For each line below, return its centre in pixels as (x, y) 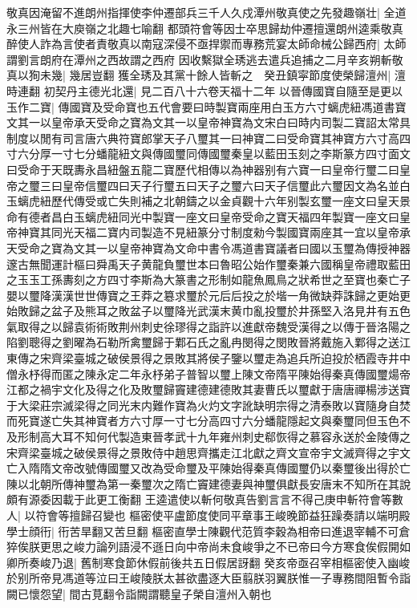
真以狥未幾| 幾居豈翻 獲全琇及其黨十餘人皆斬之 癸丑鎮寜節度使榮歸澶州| (199, 75)
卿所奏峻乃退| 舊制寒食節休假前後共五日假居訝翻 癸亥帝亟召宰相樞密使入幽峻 (208, 562)
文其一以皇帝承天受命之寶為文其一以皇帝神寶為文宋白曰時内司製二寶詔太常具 (208, 122)
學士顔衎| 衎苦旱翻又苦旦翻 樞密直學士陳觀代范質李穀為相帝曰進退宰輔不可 (203, 531)
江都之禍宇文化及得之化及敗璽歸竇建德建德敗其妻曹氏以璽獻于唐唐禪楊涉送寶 (208, 389)
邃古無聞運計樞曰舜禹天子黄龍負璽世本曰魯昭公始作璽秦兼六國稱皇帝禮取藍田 (208, 263)
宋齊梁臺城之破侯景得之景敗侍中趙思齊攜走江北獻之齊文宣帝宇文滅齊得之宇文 (208, 452)
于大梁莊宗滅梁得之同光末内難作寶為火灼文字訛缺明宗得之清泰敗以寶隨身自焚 (208, 405)
